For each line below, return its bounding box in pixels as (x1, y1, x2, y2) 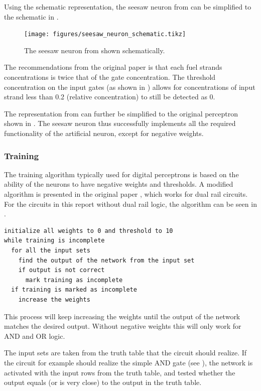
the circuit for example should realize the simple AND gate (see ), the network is (4, 357, 253, 367)
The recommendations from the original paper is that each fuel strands (4, 62, 222, 72)
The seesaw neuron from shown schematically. (24, 45, 165, 55)
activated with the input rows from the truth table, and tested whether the (4, 367, 235, 377)
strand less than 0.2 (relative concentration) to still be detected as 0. (4, 91, 215, 102)
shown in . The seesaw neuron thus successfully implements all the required (4, 118, 236, 128)
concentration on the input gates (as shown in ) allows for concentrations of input (4, 81, 255, 92)
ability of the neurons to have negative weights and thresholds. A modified (4, 179, 233, 189)
